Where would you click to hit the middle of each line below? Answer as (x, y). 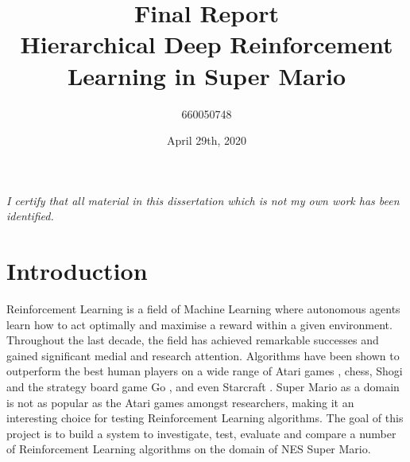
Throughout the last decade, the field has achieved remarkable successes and (193, 340)
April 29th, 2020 (206, 140)
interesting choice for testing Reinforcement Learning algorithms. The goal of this (205, 418)
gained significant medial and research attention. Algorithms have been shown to (203, 355)
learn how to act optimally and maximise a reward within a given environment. (199, 324)
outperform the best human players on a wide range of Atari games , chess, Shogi (205, 371)
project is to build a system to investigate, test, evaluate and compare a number (201, 433)
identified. (30, 216)
